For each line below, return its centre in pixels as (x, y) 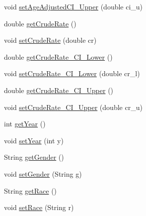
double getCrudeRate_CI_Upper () (59, 90)
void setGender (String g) (43, 173)
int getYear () (25, 124)
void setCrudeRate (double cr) (50, 40)
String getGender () (34, 157)
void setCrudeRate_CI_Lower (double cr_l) (72, 73)
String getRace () (31, 190)
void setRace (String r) (39, 207)
